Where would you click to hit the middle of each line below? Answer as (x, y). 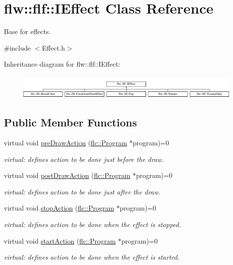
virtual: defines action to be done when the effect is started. (92, 257)
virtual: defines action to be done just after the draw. (82, 191)
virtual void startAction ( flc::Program (60, 240)
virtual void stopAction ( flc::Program (59, 208)
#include (17, 47)
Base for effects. (27, 31)
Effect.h (53, 47)
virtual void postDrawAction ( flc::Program (67, 175)
